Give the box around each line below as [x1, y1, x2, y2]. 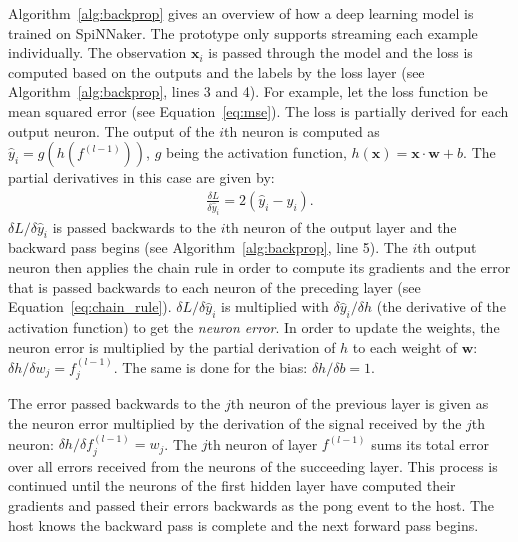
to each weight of [352, 336, 458, 357]
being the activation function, [165, 142, 347, 163]
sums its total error [371, 433, 489, 454]
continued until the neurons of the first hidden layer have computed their [8, 475, 456, 496]
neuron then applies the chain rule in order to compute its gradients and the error [8, 257, 511, 277]
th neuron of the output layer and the [225, 216, 457, 237]
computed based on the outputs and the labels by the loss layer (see [8, 61, 425, 82]
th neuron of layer [207, 433, 318, 454]
